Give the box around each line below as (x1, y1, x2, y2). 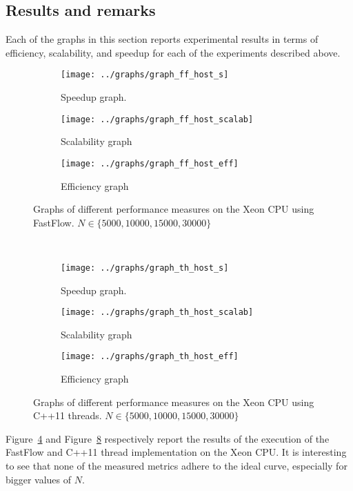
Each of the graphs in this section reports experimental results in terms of (6, 32, 319, 46)
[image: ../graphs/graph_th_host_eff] (61, 352, 239, 362)
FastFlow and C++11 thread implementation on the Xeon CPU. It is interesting (6, 445, 347, 459)
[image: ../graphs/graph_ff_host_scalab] (61, 114, 254, 124)
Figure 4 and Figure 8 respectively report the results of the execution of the (6, 431, 330, 445)
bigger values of (6, 472, 72, 486)
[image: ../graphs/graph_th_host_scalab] (61, 307, 254, 318)
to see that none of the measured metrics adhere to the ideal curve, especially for (6, 459, 347, 473)
